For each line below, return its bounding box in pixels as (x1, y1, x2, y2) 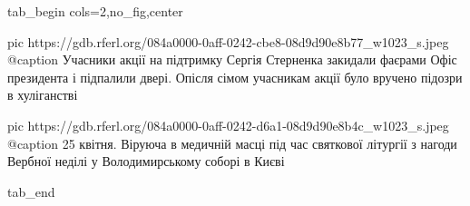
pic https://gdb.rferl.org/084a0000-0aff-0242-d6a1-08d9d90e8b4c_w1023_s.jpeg (7, 115, 449, 134)
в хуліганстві (7, 85, 78, 104)
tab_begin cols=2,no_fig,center (7, 2, 183, 20)
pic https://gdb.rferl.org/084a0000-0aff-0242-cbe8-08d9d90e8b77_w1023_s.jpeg (7, 32, 449, 51)
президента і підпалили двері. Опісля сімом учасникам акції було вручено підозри (7, 67, 463, 86)
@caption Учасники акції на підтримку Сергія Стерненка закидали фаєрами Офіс (7, 50, 457, 69)
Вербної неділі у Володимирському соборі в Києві (7, 152, 285, 171)
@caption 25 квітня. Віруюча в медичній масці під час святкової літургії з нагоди (7, 133, 457, 152)
